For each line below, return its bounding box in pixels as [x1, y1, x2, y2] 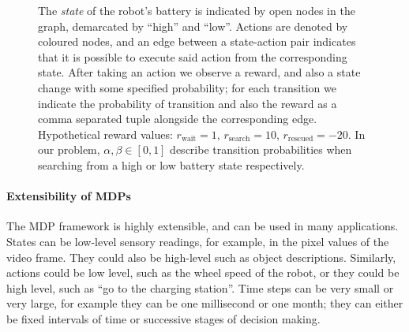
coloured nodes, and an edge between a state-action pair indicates [38, 33, 356, 50]
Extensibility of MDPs [6, 188, 131, 204]
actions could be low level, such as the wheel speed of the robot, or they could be [6, 264, 400, 281]
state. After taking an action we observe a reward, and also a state [38, 64, 361, 80]
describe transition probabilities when [170, 141, 352, 158]
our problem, [38, 141, 100, 158]
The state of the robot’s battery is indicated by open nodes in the [38, 2, 355, 18]
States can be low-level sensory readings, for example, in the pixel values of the [6, 233, 389, 249]
